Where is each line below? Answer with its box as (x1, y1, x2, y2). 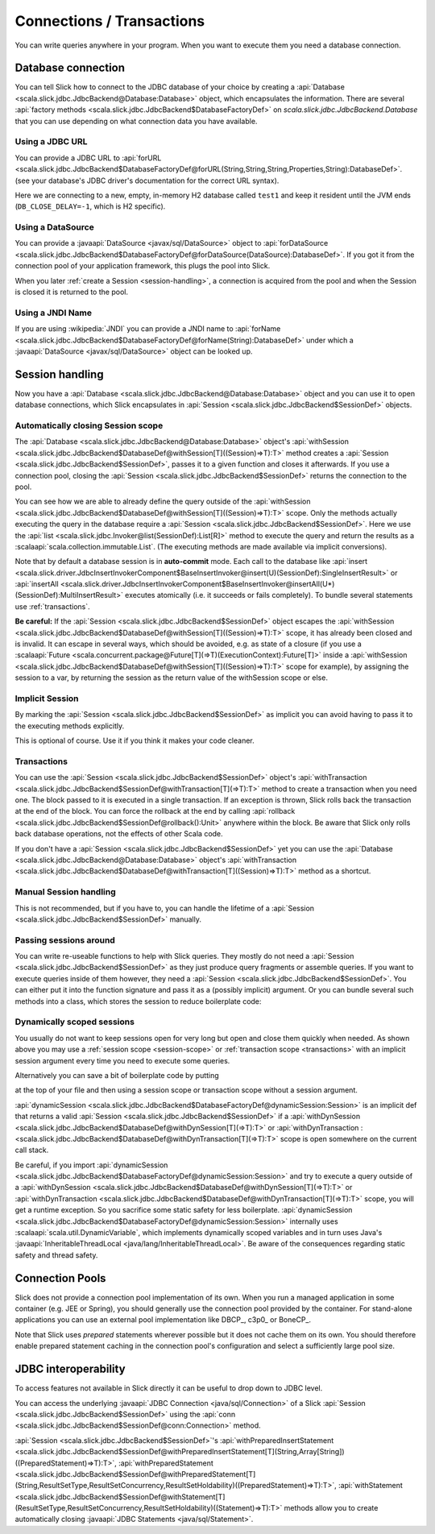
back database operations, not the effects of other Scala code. (14, 829, 223, 839)
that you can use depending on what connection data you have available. (14, 116, 258, 126)
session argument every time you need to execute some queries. (14, 1055, 230, 1065)
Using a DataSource (14, 222, 94, 233)
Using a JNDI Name (14, 307, 93, 318)
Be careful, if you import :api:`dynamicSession (14, 1160, 168, 1170)
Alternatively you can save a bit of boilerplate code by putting (14, 1070, 219, 1080)
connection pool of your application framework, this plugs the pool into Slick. (14, 261, 271, 271)
